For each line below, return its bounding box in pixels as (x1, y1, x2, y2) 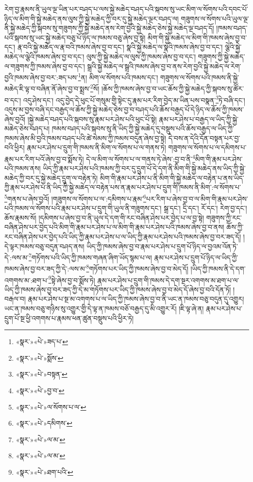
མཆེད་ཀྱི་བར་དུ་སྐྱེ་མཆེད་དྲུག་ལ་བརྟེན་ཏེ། (4, 172, 98, 183)
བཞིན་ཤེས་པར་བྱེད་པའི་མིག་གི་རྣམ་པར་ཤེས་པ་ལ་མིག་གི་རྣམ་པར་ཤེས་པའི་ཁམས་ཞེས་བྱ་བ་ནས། (4, 222, 224, 232)
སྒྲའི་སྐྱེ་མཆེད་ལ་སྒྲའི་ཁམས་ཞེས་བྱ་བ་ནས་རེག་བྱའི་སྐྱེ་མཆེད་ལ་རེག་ (87, 61, 241, 71)
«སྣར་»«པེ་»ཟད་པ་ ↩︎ (16, 336, 68, 347)
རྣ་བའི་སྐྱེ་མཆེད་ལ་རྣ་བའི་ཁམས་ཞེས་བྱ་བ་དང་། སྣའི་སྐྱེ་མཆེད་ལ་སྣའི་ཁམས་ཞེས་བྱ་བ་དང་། (17, 42, 223, 52)
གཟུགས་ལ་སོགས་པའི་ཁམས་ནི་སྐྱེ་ (160, 72, 239, 82)
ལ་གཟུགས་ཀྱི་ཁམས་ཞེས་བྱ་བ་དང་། (4, 61, 85, 71)
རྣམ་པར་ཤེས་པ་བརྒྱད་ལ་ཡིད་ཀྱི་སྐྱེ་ (159, 114, 238, 124)
